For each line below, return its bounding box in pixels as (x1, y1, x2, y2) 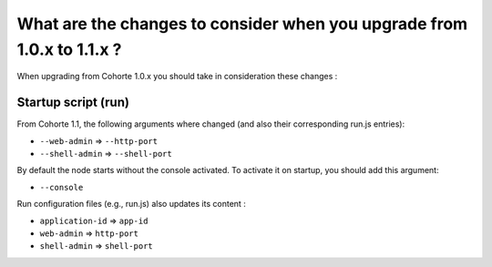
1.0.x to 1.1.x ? (16, 39, 122, 59)
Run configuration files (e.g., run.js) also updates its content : (16, 199, 246, 210)
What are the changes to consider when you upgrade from (16, 14, 468, 34)
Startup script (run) (16, 95, 129, 110)
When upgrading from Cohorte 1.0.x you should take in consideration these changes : (16, 71, 338, 82)
